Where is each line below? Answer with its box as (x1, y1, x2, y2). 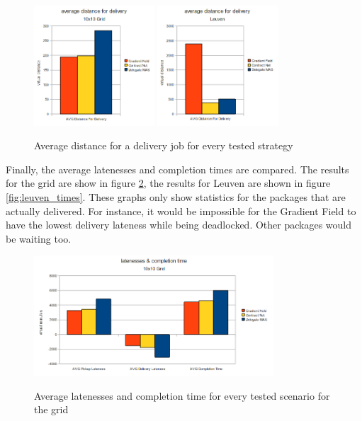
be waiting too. (6, 231, 72, 246)
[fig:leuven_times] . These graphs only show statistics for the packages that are (6, 189, 346, 204)
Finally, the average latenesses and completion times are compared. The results (6, 161, 349, 176)
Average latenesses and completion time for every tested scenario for (34, 388, 330, 403)
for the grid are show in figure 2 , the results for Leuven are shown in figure (6, 175, 331, 190)
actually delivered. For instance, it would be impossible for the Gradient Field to (6, 203, 356, 218)
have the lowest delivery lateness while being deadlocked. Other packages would (6, 217, 352, 232)
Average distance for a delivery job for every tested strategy (34, 138, 293, 153)
